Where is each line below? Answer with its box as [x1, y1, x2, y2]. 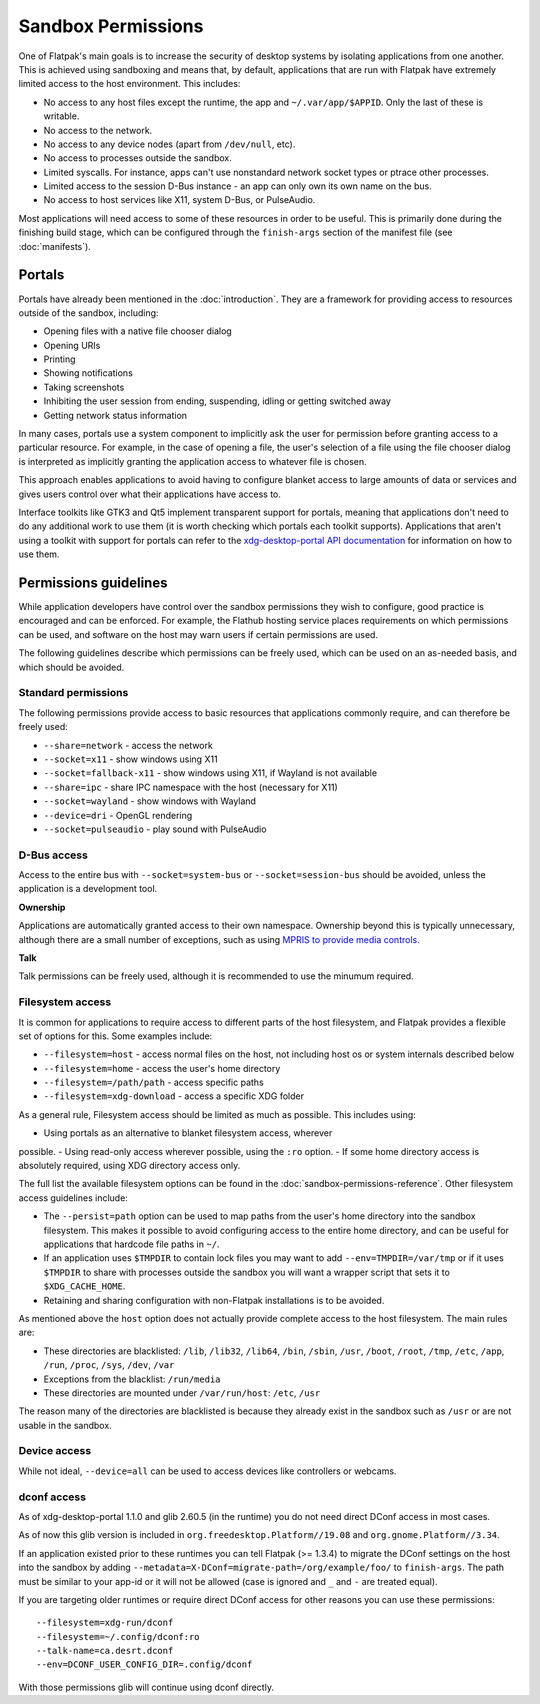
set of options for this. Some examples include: [18, 1030, 213, 1042]
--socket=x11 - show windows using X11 [43, 753, 219, 765]
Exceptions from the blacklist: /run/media [43, 1373, 221, 1385]
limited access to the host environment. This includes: [18, 78, 241, 90]
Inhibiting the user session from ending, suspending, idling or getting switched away [43, 395, 392, 407]
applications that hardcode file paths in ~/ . [43, 1238, 220, 1250]
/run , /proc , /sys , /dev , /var [43, 1359, 175, 1371]
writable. [43, 110, 80, 122]
